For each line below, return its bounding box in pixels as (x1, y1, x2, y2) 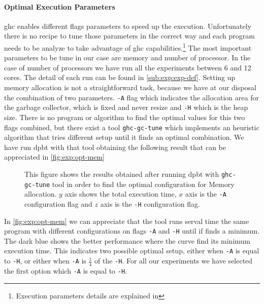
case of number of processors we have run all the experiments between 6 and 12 (4, 62, 251, 72)
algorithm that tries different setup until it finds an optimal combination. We (4, 132, 244, 142)
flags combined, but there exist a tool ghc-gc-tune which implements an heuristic (4, 122, 259, 132)
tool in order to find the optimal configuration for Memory (52, 178, 235, 189)
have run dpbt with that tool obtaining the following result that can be (4, 141, 226, 152)
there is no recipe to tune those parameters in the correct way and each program (4, 30, 255, 41)
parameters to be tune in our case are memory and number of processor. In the (4, 52, 251, 63)
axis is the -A (185, 188, 226, 199)
